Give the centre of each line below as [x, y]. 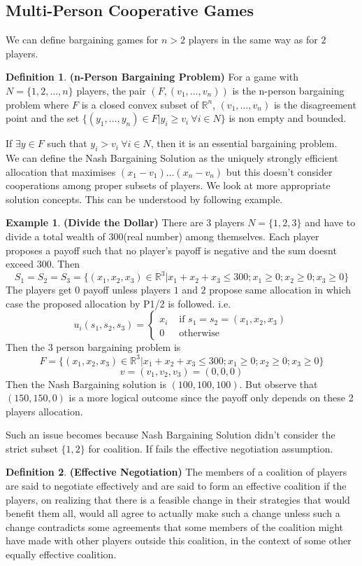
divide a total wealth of [56, 236]
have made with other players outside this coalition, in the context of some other [179, 540]
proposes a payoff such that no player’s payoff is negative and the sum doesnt [171, 250]
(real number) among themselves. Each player [221, 236]
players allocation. [44, 411]
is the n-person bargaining [288, 90]
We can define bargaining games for [82, 40]
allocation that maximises [61, 171]
